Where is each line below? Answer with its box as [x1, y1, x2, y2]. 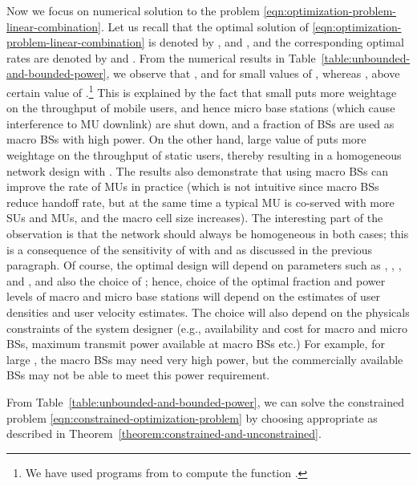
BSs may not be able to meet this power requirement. [6, 367, 270, 383]
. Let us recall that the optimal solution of [100, 18, 309, 34]
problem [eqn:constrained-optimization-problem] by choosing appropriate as [6, 409, 378, 426]
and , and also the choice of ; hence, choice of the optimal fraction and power [6, 272, 386, 289]
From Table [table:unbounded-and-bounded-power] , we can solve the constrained [6, 393, 404, 410]
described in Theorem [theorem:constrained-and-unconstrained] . [6, 425, 322, 442]
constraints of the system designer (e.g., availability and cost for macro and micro [6, 319, 407, 336]
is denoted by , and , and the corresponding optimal [148, 34, 404, 51]
